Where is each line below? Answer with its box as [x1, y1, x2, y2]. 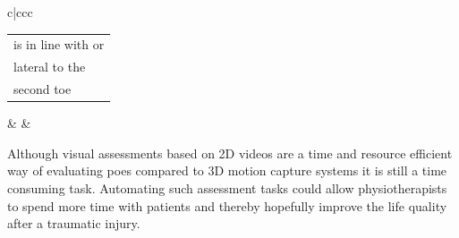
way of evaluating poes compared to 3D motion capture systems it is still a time [7, 161, 447, 180]
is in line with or [13, 35, 105, 54]
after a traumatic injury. [7, 214, 140, 233]
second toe [13, 80, 72, 98]
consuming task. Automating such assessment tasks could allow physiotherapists [7, 178, 447, 197]
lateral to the [13, 57, 86, 76]
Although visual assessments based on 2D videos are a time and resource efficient [7, 143, 453, 162]
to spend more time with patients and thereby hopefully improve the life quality [7, 196, 447, 215]
